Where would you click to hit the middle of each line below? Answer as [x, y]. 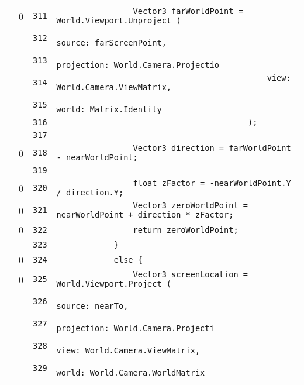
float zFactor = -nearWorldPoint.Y [212, 183]
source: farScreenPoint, [111, 43]
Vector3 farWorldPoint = [188, 11]
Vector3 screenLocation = [190, 274]
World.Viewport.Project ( [114, 284]
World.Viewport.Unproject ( [119, 20]
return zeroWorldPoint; [186, 230]
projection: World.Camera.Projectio [138, 65]
